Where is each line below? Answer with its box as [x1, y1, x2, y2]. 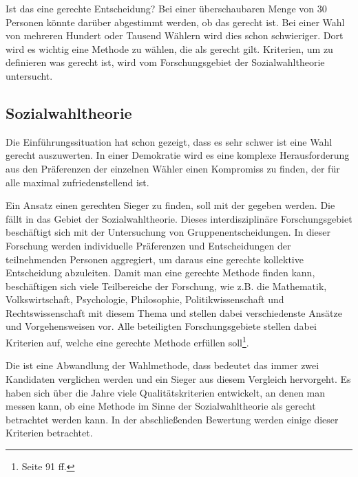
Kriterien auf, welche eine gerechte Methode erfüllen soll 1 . [6, 333, 249, 349]
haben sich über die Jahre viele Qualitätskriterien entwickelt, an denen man [6, 385, 326, 399]
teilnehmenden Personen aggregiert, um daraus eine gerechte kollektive [6, 252, 304, 266]
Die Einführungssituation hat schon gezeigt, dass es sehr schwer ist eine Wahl [6, 134, 333, 148]
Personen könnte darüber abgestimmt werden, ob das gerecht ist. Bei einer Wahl [6, 14, 345, 29]
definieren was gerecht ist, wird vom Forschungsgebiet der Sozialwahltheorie [6, 55, 325, 69]
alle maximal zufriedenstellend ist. [6, 175, 149, 189]
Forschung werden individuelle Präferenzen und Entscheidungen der [6, 238, 291, 252]
